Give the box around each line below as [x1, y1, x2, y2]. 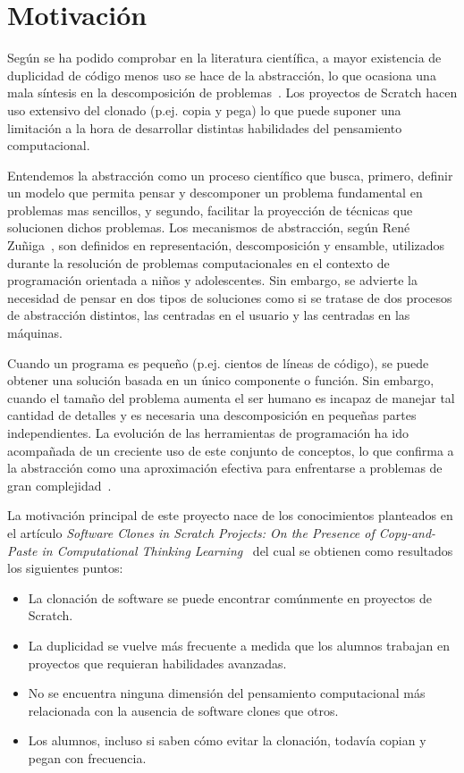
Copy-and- [378, 523, 436, 542]
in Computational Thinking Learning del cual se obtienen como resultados [41, 541, 453, 559]
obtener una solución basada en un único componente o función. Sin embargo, [7, 371, 434, 390]
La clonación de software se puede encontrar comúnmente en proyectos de [28, 588, 433, 607]
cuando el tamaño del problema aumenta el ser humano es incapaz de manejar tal [7, 388, 455, 407]
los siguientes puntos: [7, 559, 123, 577]
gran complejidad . [7, 475, 112, 494]
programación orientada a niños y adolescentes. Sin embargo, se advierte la [7, 271, 418, 290]
